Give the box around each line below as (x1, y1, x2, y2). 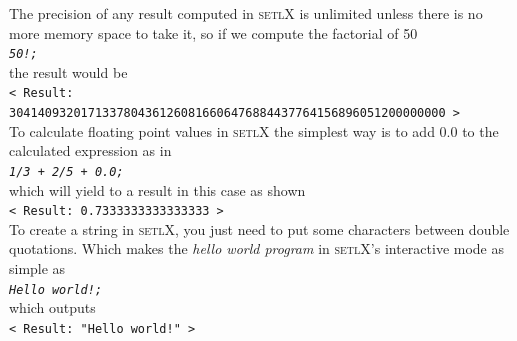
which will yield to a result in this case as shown (9, 179, 306, 200)
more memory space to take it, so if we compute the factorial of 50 (9, 22, 418, 43)
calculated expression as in (9, 140, 172, 161)
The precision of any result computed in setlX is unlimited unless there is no (9, 3, 483, 23)
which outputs (9, 297, 96, 318)
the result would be (9, 61, 128, 82)
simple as (9, 258, 66, 279)
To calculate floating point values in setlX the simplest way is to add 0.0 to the (9, 120, 499, 141)
